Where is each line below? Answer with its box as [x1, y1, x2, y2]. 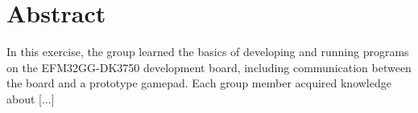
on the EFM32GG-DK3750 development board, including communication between [6, 59, 412, 75]
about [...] [6, 90, 55, 107]
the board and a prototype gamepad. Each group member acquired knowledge [6, 75, 391, 91]
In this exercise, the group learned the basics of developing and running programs [6, 43, 409, 60]
